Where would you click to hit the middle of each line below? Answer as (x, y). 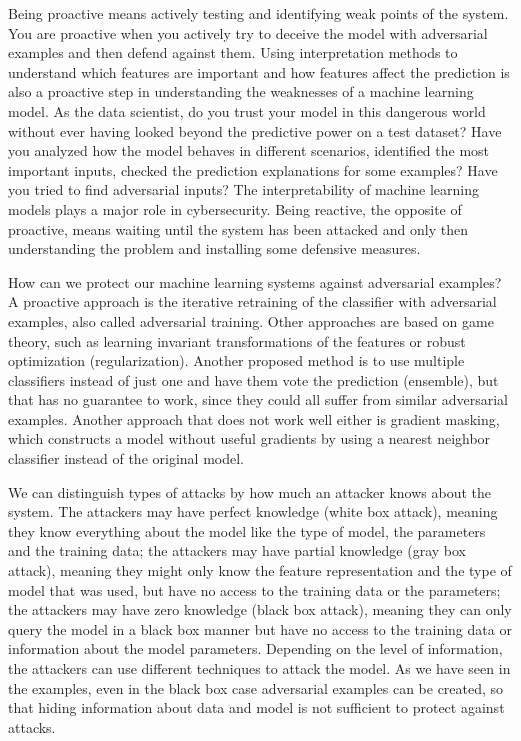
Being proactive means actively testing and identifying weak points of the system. (258, 13)
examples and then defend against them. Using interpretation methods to (233, 52)
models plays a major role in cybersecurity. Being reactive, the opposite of (235, 208)
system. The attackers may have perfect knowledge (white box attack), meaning (253, 511)
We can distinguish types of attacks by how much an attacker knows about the (250, 491)
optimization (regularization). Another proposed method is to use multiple (236, 360)
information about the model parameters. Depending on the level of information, (255, 648)
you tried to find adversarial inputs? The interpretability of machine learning (244, 189)
